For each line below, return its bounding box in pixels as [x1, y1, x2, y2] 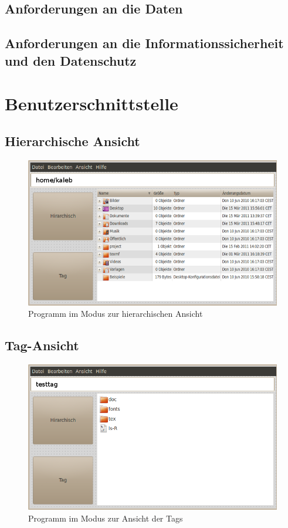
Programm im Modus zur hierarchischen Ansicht [28, 307, 203, 320]
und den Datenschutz [5, 51, 137, 69]
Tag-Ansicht [5, 336, 79, 354]
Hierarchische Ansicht [5, 131, 140, 150]
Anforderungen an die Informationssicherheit [5, 34, 284, 52]
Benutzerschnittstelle [5, 92, 178, 116]
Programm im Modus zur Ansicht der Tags [28, 512, 183, 524]
